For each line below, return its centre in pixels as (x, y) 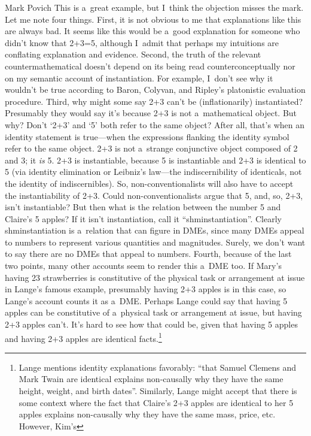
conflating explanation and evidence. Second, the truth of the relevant (133, 54)
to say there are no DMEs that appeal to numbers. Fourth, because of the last (148, 254)
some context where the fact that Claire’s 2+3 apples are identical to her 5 (156, 402)
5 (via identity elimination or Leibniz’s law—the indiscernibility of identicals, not (153, 172)
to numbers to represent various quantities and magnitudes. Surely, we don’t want (155, 242)
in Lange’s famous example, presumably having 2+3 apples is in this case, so (146, 289)
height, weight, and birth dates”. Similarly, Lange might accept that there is (158, 391)
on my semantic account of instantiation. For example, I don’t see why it (139, 78)
